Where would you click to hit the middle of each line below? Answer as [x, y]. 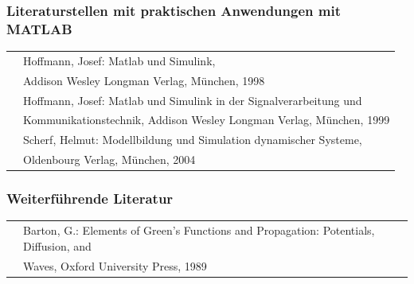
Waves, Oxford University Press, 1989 [115, 265]
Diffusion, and [57, 245]
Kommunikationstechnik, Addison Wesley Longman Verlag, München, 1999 [207, 120]
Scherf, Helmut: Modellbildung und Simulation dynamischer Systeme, [193, 140]
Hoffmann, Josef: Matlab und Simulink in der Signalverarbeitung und [193, 100]
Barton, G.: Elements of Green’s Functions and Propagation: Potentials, [199, 230]
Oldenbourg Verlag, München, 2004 [109, 160]
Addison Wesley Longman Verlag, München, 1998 [144, 80]
